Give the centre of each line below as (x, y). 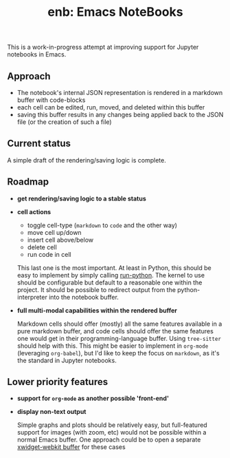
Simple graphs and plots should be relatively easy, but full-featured (112, 425)
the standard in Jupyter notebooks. (67, 360)
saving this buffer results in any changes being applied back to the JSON (120, 115)
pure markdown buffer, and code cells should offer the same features (115, 331)
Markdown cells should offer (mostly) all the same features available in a (119, 324)
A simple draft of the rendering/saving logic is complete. (87, 160)
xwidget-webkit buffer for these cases (71, 447)
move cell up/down (54, 232)
